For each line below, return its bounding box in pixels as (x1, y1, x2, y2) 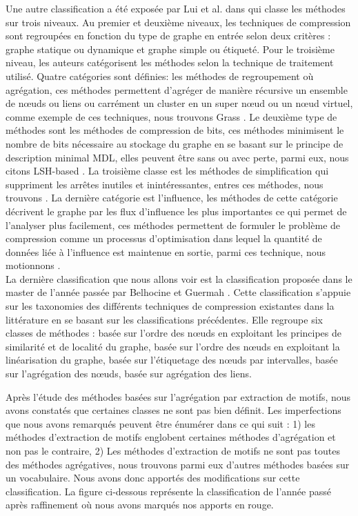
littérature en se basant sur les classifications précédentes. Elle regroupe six (6, 312, 323, 326)
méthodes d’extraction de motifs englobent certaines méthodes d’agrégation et (6, 430, 336, 444)
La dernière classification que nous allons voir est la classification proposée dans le (6, 271, 352, 286)
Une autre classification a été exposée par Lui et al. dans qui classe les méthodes (6, 1, 346, 15)
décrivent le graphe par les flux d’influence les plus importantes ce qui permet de (6, 204, 347, 218)
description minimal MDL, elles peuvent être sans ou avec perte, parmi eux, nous (6, 150, 349, 164)
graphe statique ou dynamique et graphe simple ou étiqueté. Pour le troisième (6, 41, 335, 56)
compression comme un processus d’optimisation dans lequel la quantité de (6, 231, 322, 246)
